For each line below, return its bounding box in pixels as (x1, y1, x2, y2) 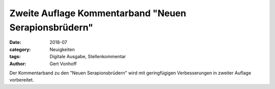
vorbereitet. (9, 77, 34, 83)
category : (9, 46, 31, 53)
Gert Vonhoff (49, 61, 77, 67)
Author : (9, 61, 26, 67)
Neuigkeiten (49, 46, 75, 53)
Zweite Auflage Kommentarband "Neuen (9, 8, 186, 19)
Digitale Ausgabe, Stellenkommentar (49, 54, 126, 60)
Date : (9, 39, 21, 46)
